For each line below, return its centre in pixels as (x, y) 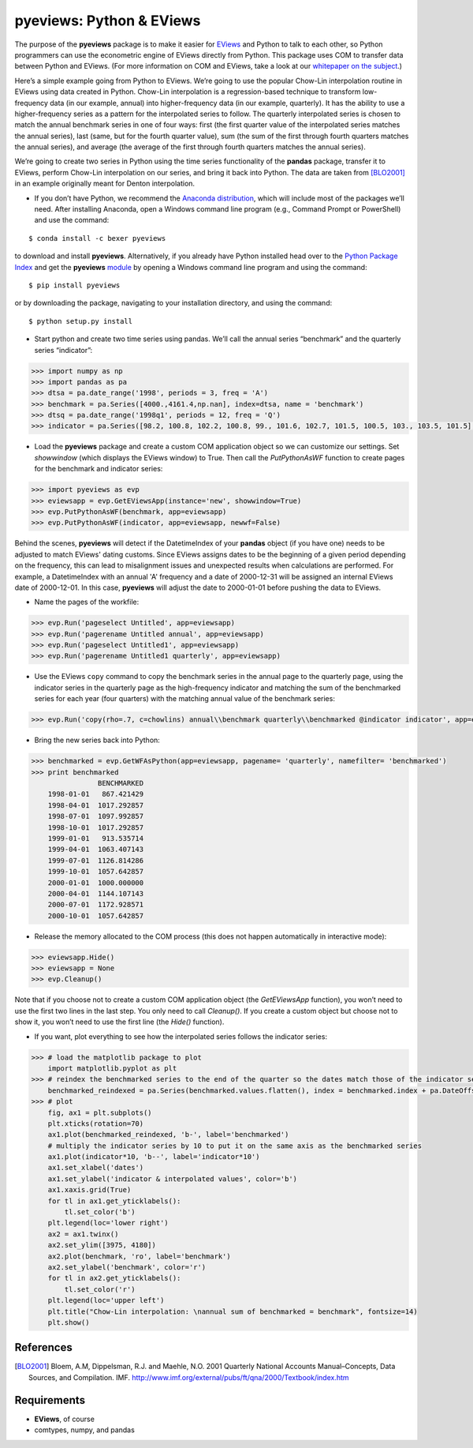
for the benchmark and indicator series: (99, 469)
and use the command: (72, 220)
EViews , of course (64, 1419)
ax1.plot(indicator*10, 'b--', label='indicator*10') (154, 1157)
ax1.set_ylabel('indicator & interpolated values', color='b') (173, 1179)
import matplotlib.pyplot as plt (112, 1068)
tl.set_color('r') (100, 1289)
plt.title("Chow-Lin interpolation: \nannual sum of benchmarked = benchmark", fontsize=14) (233, 1311)
